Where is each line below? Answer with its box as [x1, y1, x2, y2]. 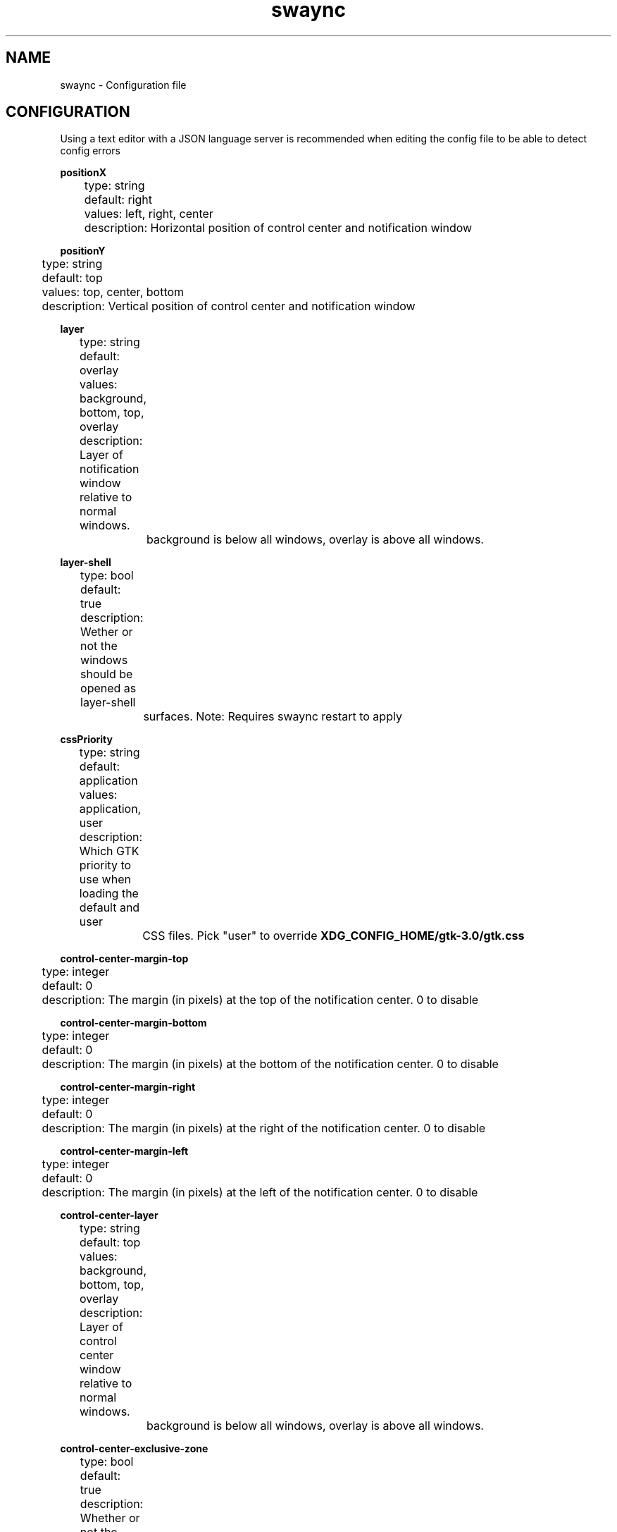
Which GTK [79, 844, 139, 859]
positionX [60, 166, 106, 179]
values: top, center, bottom [42, 285, 185, 300]
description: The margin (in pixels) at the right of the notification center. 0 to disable [42, 1121, 486, 1136]
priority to [79, 858, 132, 873]
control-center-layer [60, 1209, 158, 1222]
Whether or [80, 1511, 140, 1526]
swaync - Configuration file [60, 78, 187, 91]
